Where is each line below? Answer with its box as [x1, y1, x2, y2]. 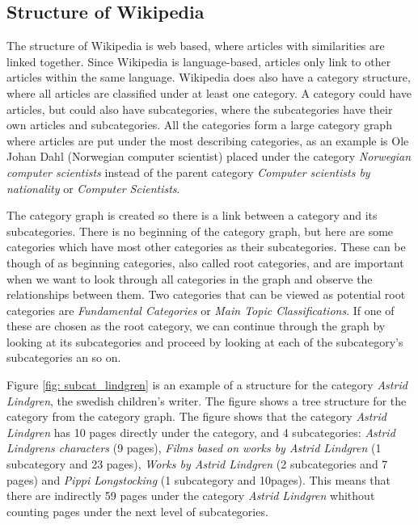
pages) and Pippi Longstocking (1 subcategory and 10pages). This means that [6, 471, 391, 488]
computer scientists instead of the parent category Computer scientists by [6, 163, 370, 180]
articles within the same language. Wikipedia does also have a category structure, [6, 69, 411, 86]
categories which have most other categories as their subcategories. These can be [6, 238, 406, 255]
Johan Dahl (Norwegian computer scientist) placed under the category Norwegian [6, 148, 412, 165]
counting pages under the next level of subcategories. [6, 502, 268, 519]
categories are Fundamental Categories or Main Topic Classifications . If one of [6, 301, 395, 318]
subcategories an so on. [6, 349, 121, 366]
